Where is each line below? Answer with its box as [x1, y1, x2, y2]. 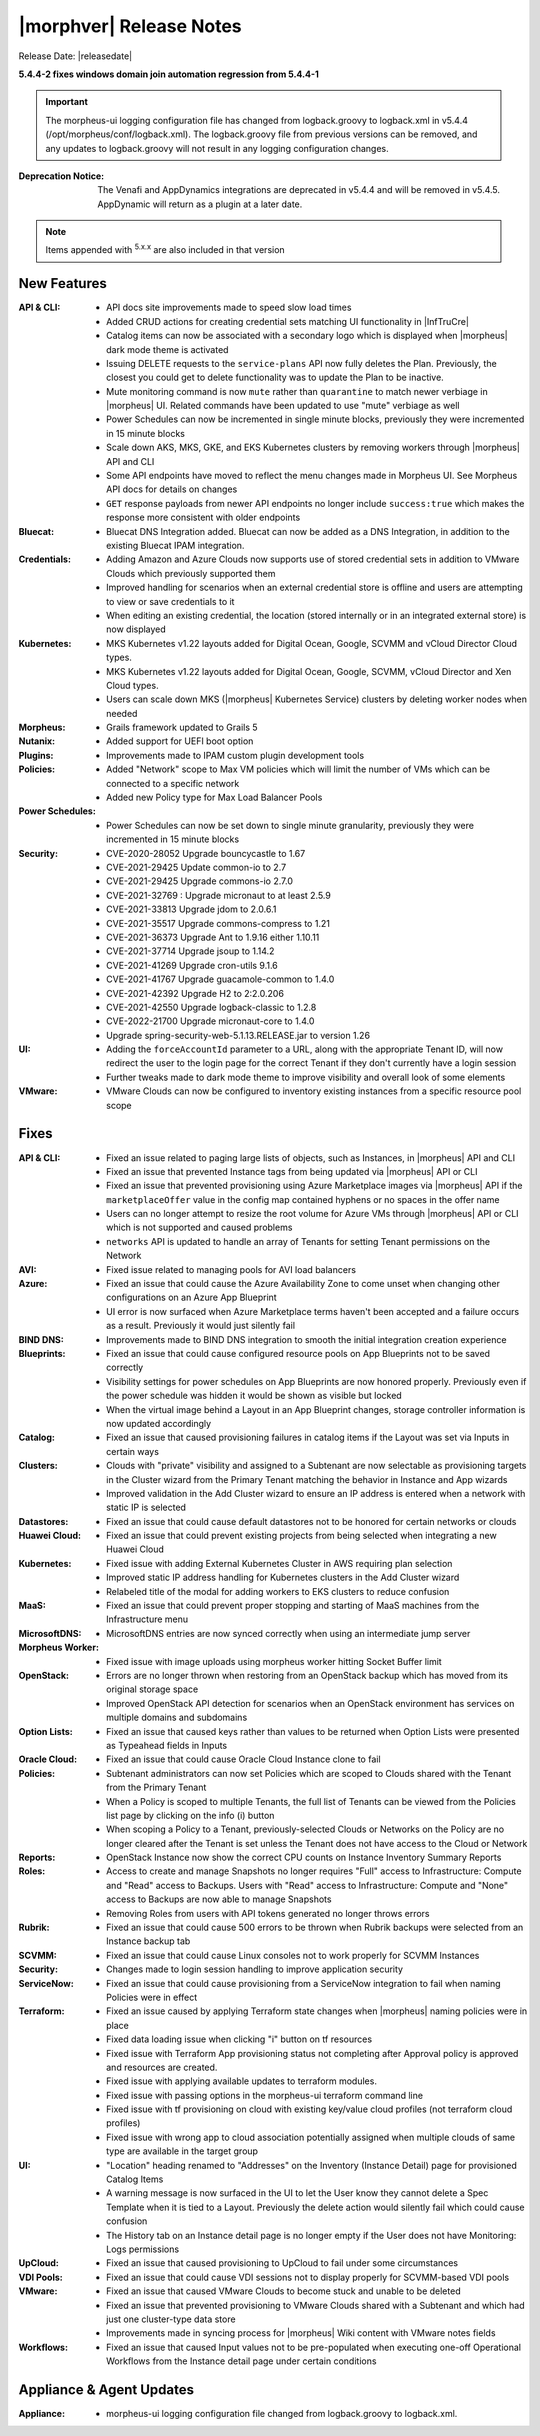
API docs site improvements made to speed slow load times [106, 301, 352, 314]
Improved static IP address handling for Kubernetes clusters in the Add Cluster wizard [106, 1571, 460, 1584]
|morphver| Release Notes [18, 15, 242, 37]
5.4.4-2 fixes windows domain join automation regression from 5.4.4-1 [18, 68, 320, 80]
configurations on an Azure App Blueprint [106, 1291, 277, 1304]
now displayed [106, 623, 167, 635]
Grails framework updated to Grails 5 [106, 721, 259, 734]
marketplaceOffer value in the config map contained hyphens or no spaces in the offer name [106, 1193, 500, 1205]
